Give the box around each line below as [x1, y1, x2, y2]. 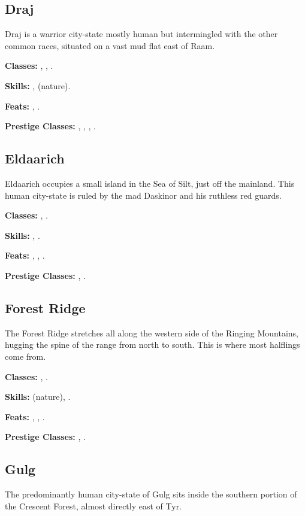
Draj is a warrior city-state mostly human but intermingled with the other [5, 28, 278, 40]
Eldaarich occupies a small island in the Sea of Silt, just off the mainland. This [5, 177, 295, 189]
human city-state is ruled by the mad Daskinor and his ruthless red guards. [5, 189, 282, 201]
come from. [5, 350, 46, 362]
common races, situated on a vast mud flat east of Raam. [5, 39, 215, 51]
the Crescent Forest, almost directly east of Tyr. [5, 499, 182, 512]
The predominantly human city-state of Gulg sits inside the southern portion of [5, 488, 297, 500]
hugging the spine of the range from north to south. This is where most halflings [5, 338, 300, 351]
